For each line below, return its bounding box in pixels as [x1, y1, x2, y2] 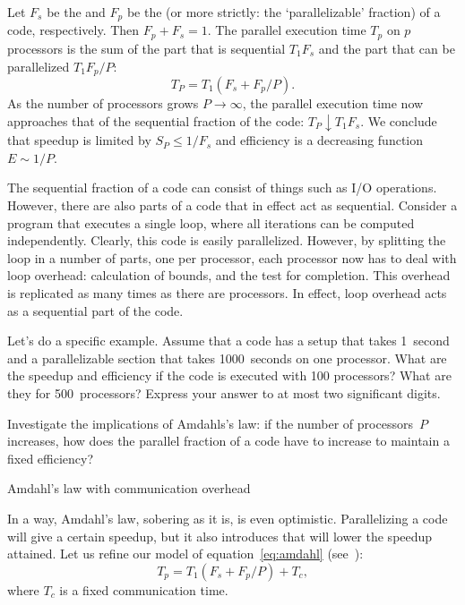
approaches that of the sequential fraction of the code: [7, 111, 305, 130]
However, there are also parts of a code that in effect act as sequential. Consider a [7, 196, 458, 215]
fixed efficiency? [7, 448, 94, 467]
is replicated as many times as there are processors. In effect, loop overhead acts [7, 284, 447, 302]
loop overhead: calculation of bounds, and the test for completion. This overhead [7, 266, 451, 285]
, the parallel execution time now [242, 93, 424, 112]
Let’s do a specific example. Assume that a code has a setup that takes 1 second [7, 331, 450, 350]
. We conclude [360, 111, 437, 130]
